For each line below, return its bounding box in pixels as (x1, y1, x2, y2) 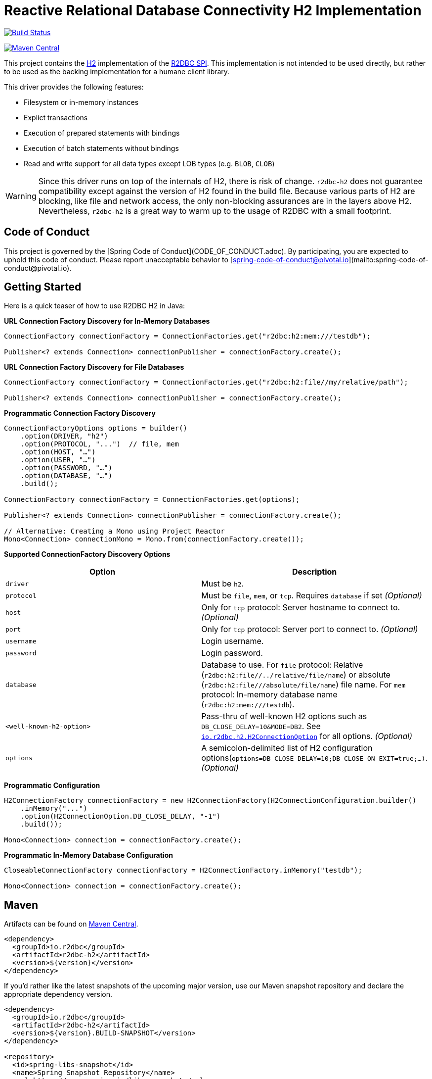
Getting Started (4, 281, 82, 294)
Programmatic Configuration (4, 781, 100, 790)
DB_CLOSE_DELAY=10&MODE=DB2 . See (201, 721, 321, 732)
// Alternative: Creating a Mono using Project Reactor (4, 527, 225, 536)
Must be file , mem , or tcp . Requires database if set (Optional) (201, 590, 422, 601)
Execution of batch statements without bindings (24, 144, 179, 152)
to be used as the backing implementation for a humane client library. (4, 67, 230, 76)
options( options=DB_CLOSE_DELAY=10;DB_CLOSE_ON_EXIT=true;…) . (201, 753, 428, 763)
